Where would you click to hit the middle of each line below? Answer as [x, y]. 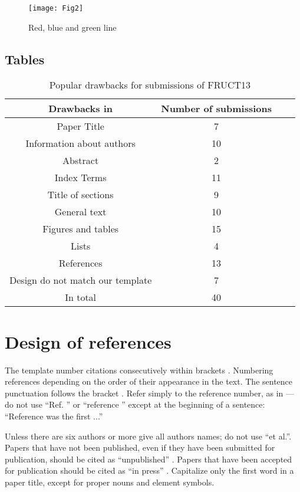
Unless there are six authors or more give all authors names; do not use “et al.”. [148, 436]
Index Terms [80, 178]
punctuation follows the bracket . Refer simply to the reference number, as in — [149, 393]
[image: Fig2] [56, 8]
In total [81, 297]
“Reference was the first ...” [54, 416]
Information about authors [80, 143]
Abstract [81, 160]
